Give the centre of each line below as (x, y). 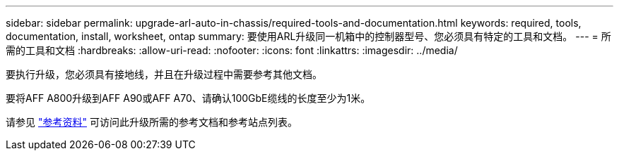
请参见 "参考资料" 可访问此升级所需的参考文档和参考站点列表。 (152, 122)
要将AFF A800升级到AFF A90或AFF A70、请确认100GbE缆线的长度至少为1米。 (188, 98)
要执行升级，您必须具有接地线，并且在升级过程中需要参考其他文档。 (164, 74)
